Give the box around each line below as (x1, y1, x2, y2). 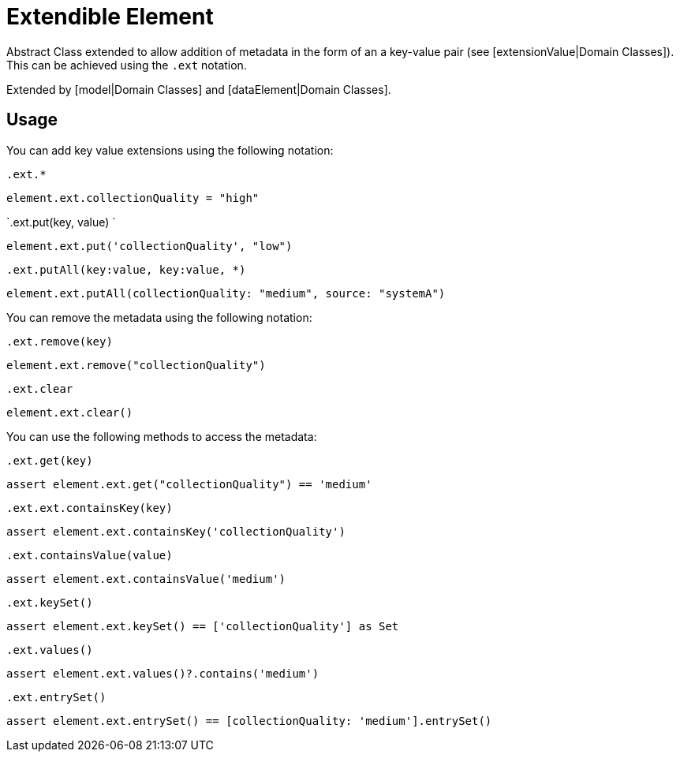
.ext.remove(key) (6, 334, 113, 348)
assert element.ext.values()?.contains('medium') (6, 667, 319, 680)
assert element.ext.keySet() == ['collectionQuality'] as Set (6, 619, 399, 633)
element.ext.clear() (6, 405, 133, 419)
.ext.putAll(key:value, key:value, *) (6, 263, 246, 276)
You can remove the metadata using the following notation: (6, 310, 312, 324)
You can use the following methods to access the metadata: (6, 429, 317, 443)
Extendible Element (6, 3, 214, 30)
